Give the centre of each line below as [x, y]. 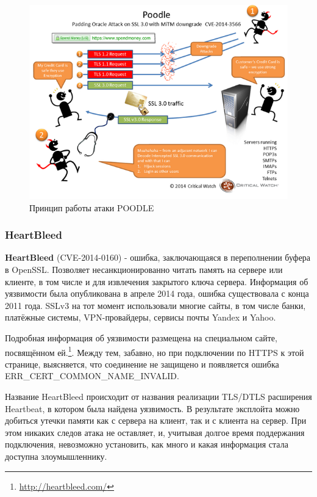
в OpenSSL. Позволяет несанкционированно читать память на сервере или [144, 269]
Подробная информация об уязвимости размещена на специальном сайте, [141, 337]
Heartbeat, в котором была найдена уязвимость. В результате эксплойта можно [152, 408]
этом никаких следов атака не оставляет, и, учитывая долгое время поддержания [155, 432]
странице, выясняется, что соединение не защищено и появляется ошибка [142, 364]
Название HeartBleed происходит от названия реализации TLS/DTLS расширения [158, 396]
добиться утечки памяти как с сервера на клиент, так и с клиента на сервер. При [156, 420]
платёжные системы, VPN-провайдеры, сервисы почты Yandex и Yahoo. [141, 317]
